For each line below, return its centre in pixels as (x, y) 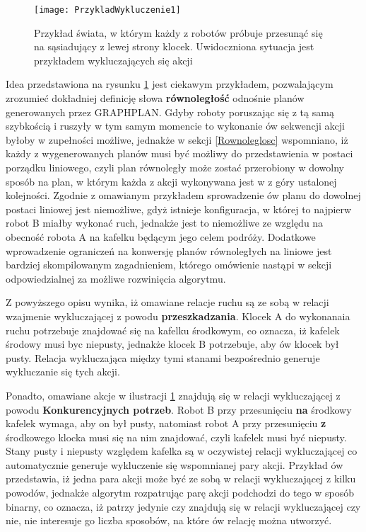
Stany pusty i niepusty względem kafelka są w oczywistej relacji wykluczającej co (182, 451)
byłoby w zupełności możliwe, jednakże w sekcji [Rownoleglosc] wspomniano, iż (177, 139)
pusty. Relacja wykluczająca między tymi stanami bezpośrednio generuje (163, 357)
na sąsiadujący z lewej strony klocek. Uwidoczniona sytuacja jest (174, 46)
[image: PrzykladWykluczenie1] (107, 10)
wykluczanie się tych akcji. (63, 372)
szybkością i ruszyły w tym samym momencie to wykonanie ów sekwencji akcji (175, 126)
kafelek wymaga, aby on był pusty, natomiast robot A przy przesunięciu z (166, 423)
